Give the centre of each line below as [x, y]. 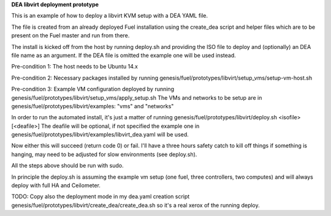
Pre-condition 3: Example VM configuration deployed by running [93, 89]
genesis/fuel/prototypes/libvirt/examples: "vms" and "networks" [93, 106]
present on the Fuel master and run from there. [70, 35]
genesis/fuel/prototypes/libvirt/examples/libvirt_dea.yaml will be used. [100, 135]
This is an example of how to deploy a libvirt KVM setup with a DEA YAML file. [110, 16]
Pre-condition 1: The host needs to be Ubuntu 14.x [74, 67]
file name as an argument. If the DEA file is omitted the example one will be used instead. [124, 55]
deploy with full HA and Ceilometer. [56, 185]
